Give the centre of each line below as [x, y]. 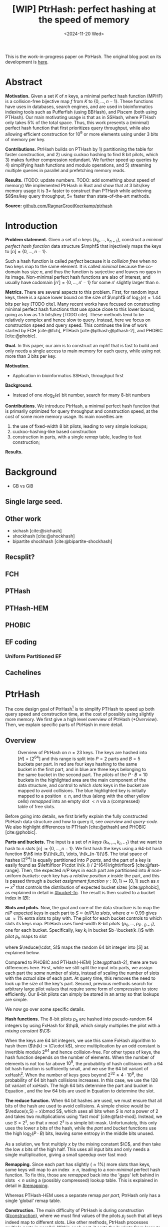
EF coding [21, 642]
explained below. [22, 953]
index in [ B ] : [17, 898]
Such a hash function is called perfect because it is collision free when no [81, 261]
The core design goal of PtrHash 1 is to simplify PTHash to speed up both [80, 708]
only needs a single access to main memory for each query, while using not [83, 351]
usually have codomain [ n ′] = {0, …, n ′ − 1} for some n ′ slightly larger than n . [82, 282]
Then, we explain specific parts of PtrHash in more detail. [64, 725]
